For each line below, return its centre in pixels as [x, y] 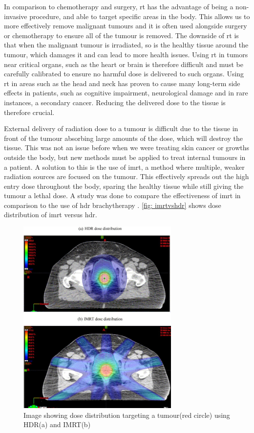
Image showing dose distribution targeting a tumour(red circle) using [127, 415]
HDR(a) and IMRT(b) [57, 424]
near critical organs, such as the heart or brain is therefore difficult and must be [124, 64]
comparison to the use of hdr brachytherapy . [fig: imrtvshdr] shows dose [113, 205]
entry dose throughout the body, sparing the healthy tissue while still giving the [124, 186]
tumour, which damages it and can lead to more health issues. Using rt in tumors [126, 54]
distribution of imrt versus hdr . [51, 215]
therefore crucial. [29, 112]
